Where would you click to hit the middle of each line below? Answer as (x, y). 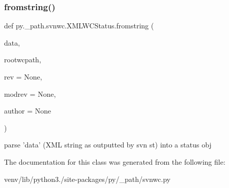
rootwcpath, (23, 60)
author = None (28, 111)
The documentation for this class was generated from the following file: (115, 161)
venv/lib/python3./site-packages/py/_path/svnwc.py (87, 179)
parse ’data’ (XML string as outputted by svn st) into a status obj (108, 145)
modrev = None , (30, 93)
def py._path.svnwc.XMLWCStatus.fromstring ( (79, 26)
